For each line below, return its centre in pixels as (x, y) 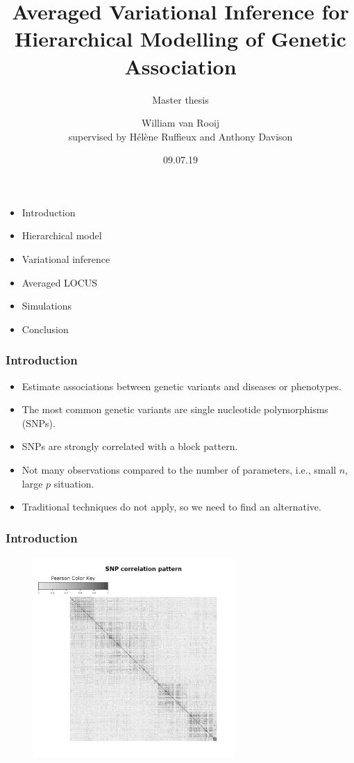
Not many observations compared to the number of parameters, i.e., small (179, 470)
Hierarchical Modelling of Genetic (180, 39)
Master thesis (180, 99)
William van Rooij (180, 123)
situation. (74, 483)
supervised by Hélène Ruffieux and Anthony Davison (180, 136)
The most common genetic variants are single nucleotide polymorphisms (175, 409)
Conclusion (45, 329)
